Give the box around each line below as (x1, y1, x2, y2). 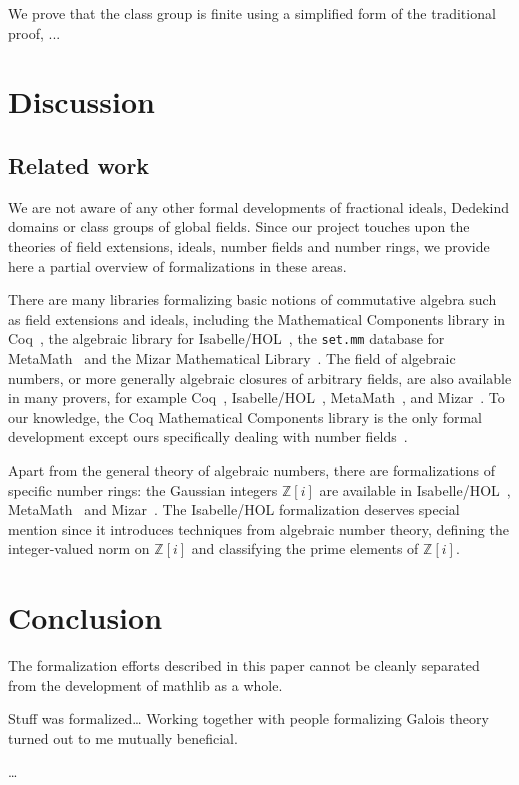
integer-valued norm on (8, 538, 150, 559)
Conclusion (8, 597, 163, 638)
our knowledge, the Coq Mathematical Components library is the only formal (8, 406, 482, 427)
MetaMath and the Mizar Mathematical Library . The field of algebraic (8, 347, 456, 368)
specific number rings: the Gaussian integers (8, 479, 278, 500)
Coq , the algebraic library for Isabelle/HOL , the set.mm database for (8, 328, 445, 349)
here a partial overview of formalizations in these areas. (8, 255, 347, 276)
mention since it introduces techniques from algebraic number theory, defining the (8, 518, 509, 539)
